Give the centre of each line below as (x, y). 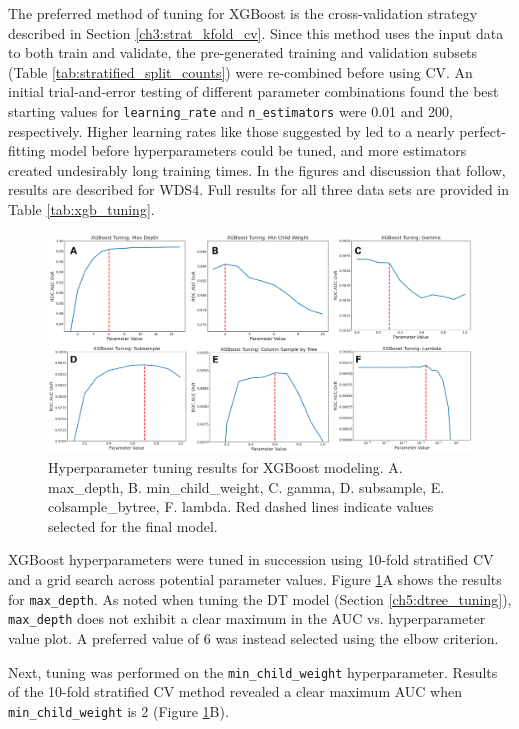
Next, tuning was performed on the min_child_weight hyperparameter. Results (253, 671)
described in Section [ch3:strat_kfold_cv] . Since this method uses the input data (256, 32)
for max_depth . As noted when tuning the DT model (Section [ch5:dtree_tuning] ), (260, 598)
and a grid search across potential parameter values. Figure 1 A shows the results (255, 579)
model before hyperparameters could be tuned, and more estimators (258, 150)
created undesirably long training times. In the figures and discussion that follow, (257, 169)
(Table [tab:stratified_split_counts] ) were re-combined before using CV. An (240, 71)
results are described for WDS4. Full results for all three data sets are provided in (259, 189)
